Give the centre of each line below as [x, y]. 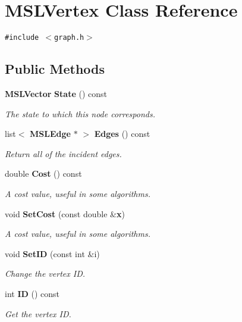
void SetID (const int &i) [52, 253]
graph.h [69, 38]
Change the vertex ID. [45, 273]
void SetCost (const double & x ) [65, 213]
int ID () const [32, 293]
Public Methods [55, 69]
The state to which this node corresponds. [80, 113]
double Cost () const [43, 173]
